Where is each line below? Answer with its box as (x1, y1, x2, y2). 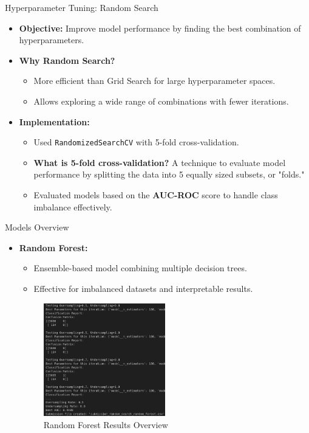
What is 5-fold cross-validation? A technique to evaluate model (33, 156, 286, 168)
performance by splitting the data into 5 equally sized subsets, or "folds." (33, 168, 305, 181)
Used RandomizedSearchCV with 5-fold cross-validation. (33, 136, 239, 148)
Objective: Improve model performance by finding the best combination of (19, 21, 301, 34)
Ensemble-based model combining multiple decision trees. (33, 262, 247, 274)
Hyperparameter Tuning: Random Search (5, 1, 158, 13)
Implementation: (19, 115, 90, 128)
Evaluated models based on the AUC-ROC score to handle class (33, 189, 278, 201)
